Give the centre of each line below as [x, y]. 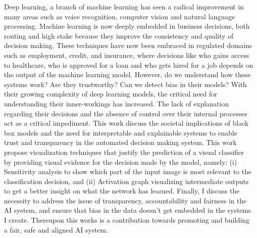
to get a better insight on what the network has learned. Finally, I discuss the [122, 191]
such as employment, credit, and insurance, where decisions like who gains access [127, 55]
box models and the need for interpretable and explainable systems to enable [121, 132]
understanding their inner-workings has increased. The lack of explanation [116, 103]
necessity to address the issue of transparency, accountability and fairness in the [125, 200]
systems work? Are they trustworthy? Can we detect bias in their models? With [126, 84]
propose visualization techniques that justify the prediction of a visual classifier [124, 152]
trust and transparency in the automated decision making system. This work [121, 142]
